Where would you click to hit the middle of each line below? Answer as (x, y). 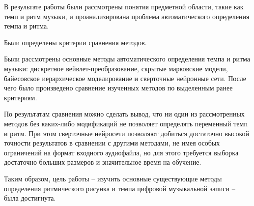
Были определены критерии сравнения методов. (75, 42)
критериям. (21, 97)
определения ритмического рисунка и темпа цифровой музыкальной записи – (120, 188)
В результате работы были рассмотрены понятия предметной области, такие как (124, 6)
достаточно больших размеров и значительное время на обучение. (103, 162)
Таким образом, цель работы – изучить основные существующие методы (113, 178)
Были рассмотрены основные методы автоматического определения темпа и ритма (127, 59)
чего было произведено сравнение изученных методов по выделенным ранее (118, 88)
